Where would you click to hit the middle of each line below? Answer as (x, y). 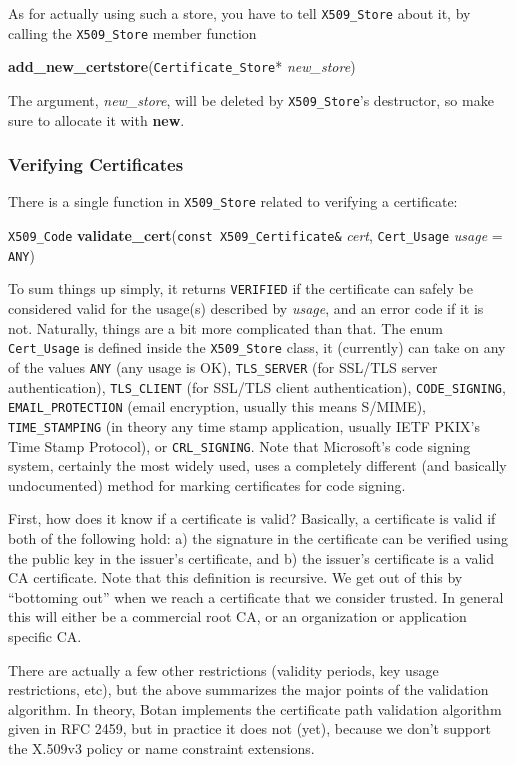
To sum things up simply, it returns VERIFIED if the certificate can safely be (240, 288)
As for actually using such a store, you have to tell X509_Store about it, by (239, 13)
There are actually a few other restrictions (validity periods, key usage (223, 669)
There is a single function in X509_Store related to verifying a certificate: (233, 201)
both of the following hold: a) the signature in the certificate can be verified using (258, 537)
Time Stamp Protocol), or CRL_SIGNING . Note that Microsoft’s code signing (239, 445)
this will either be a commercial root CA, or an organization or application (237, 616)
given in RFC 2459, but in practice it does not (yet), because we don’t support (249, 728)
